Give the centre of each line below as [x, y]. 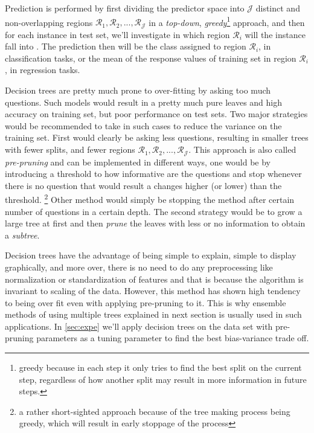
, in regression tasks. [43, 70]
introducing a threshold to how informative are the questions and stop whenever [153, 174]
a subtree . [22, 235]
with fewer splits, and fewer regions [70, 149]
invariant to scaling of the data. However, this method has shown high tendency [153, 291]
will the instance [275, 34]
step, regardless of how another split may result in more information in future [163, 379]
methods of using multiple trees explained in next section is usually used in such [153, 314]
